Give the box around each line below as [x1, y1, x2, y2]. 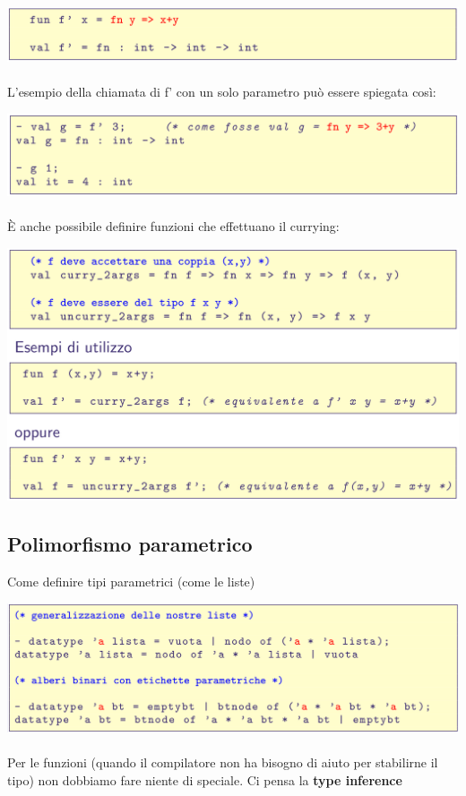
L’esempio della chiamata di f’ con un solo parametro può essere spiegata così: [7, 82, 436, 101]
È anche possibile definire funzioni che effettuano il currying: [7, 217, 340, 235]
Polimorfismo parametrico [7, 530, 253, 558]
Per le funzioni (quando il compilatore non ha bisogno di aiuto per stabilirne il [7, 752, 438, 771]
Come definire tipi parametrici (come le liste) [7, 571, 255, 590]
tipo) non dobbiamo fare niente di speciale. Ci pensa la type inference [7, 770, 402, 789]
